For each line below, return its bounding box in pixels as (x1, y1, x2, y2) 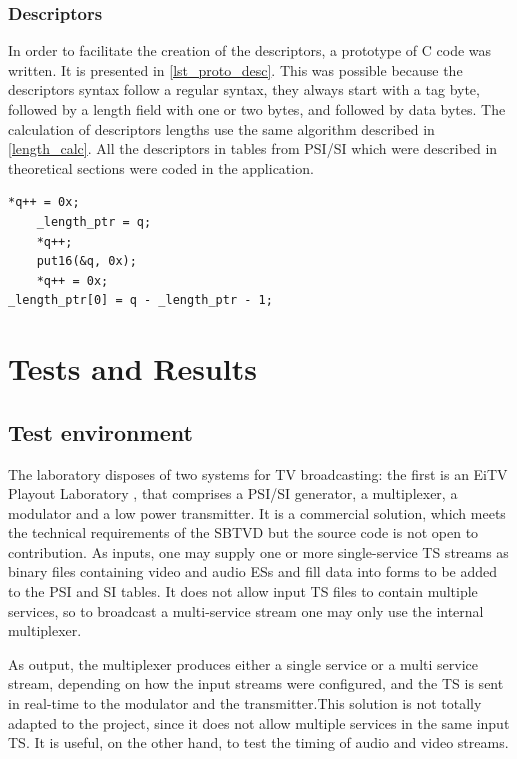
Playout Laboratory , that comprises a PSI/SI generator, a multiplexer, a (8, 483, 458, 504)
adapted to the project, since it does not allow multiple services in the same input (8, 712, 510, 733)
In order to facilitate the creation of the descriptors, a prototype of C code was (8, 40, 492, 61)
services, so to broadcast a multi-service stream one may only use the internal (8, 600, 484, 621)
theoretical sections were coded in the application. (8, 157, 314, 178)
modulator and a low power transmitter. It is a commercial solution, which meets (8, 502, 506, 523)
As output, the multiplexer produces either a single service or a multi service (8, 653, 478, 674)
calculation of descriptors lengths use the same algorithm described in (8, 118, 435, 139)
